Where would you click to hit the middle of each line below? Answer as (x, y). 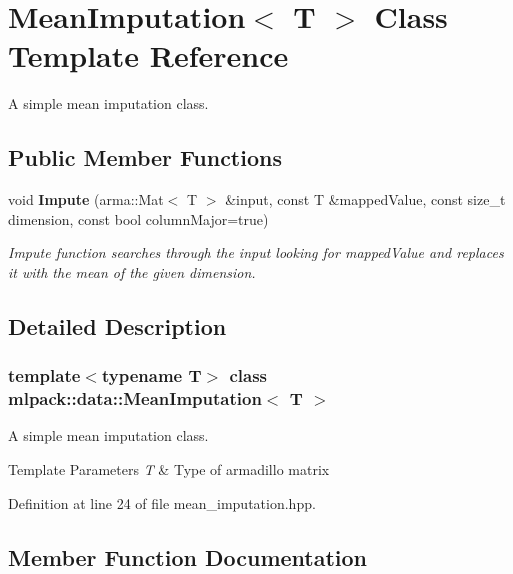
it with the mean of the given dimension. (132, 271)
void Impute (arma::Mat (86, 199)
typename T (151, 375)
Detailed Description (117, 325)
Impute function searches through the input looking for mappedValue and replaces (256, 252)
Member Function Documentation (188, 556)
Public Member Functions (145, 157)
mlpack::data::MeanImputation (135, 398)
